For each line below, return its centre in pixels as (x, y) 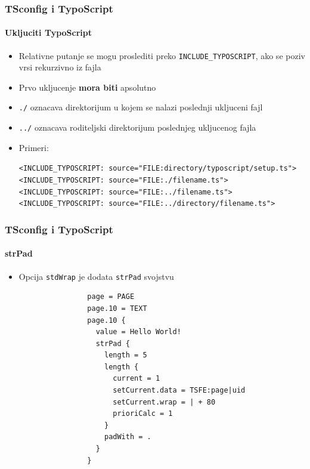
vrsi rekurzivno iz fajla (60, 67)
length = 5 (125, 355)
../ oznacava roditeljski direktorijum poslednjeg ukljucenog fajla (137, 127)
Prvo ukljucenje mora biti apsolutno (87, 87)
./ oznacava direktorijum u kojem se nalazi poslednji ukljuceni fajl (141, 107)
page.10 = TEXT (117, 308)
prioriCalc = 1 (143, 414)
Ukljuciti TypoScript (49, 33)
